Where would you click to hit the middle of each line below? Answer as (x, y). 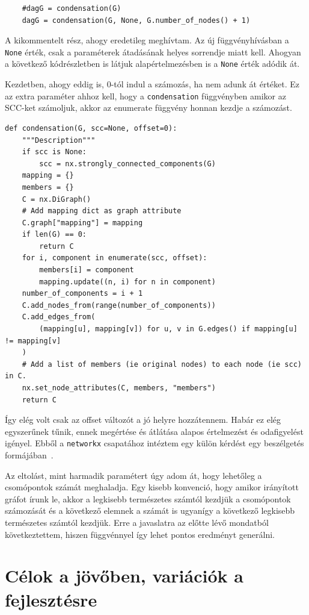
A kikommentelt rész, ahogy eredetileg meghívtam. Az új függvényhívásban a (147, 40)
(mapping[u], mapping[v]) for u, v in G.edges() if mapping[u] (168, 329)
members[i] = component (87, 270)
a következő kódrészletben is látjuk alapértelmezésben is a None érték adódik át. (152, 64)
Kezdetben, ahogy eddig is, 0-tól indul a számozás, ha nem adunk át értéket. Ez (152, 84)
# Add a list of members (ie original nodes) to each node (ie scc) (162, 364)
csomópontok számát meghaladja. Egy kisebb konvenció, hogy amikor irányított (152, 487)
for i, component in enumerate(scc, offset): (115, 258)
